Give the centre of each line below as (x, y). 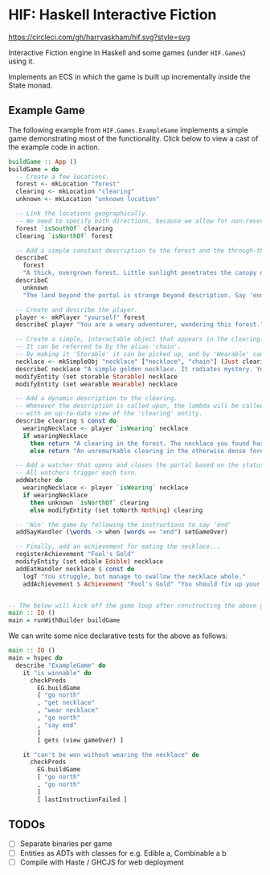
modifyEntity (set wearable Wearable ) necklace (97, 384)
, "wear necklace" (68, 710)
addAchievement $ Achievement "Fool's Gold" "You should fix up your (142, 584)
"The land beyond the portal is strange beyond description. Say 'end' (145, 295)
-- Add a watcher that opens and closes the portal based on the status (140, 465)
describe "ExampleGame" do (61, 665)
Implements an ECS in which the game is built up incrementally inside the (129, 76)
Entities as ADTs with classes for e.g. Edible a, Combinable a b (123, 853)
